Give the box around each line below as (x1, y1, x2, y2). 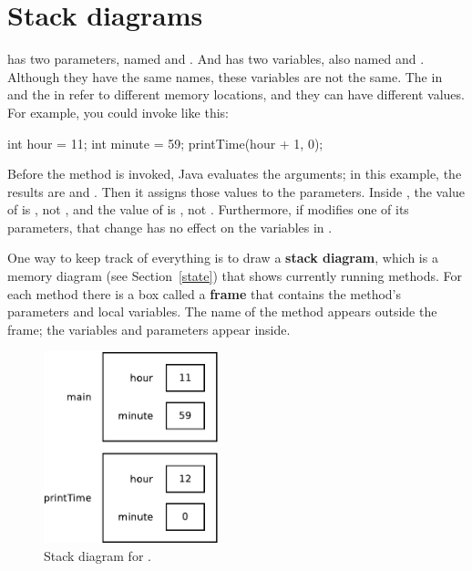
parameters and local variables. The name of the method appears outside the (7, 302, 437, 321)
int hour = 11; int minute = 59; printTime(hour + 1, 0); (7, 133, 323, 152)
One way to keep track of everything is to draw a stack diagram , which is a (7, 248, 438, 267)
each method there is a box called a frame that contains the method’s (7, 284, 402, 303)
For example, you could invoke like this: (7, 102, 229, 121)
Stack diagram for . (44, 546, 151, 566)
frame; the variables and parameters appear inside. (7, 319, 291, 338)
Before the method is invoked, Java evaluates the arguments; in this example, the (7, 164, 462, 183)
